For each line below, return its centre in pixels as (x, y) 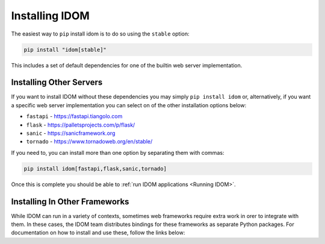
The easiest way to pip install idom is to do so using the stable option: (100, 34)
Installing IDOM (50, 16)
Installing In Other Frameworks (70, 202)
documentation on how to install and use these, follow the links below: (98, 233)
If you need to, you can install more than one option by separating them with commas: (118, 152)
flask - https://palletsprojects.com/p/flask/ (81, 125)
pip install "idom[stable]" (65, 49)
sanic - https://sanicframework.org (71, 133)
